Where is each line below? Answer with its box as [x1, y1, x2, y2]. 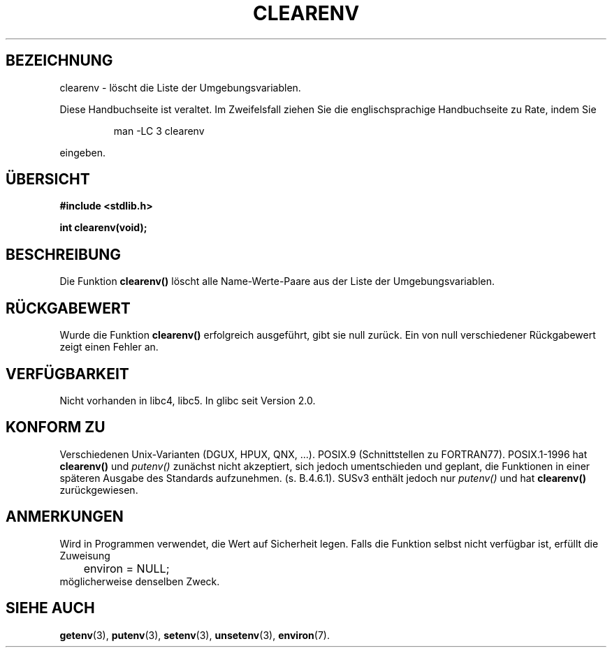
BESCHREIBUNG [6, 245, 122, 263]
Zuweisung [59, 549, 110, 562]
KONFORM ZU [6, 418, 105, 436]
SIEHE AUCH [6, 599, 95, 617]
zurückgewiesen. [59, 483, 138, 496]
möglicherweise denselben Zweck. [59, 575, 220, 587]
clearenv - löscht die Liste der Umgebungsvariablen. [59, 81, 301, 94]
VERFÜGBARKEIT [6, 365, 129, 383]
